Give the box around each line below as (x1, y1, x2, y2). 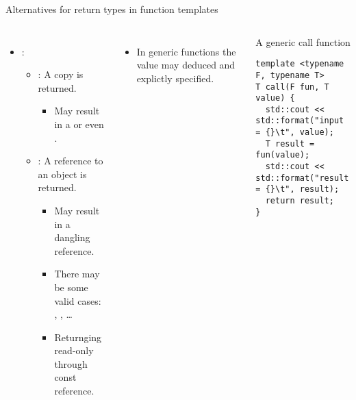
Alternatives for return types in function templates (5, 2, 218, 16)
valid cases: (54, 293, 101, 308)
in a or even (54, 116, 104, 131)
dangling (54, 230, 90, 245)
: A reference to (38, 153, 103, 168)
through (54, 356, 88, 371)
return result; (265, 196, 334, 206)
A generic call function (255, 34, 351, 49)
